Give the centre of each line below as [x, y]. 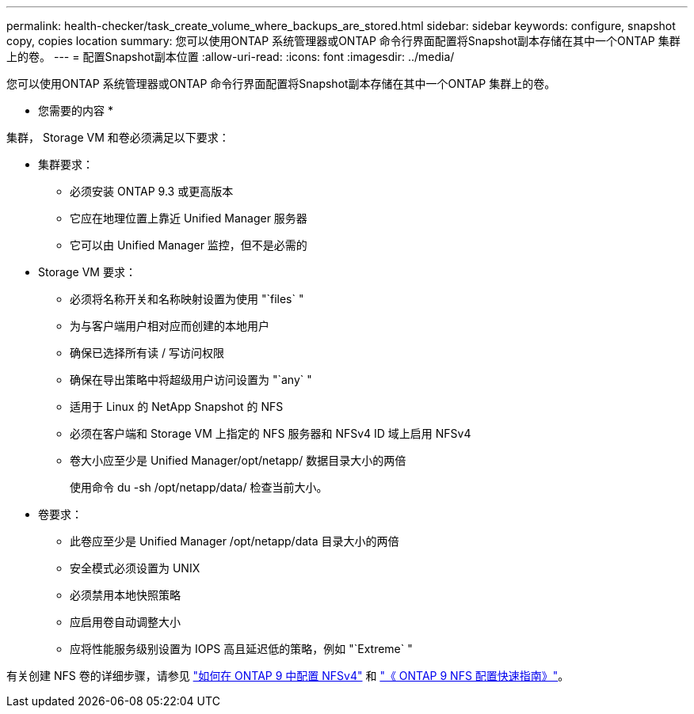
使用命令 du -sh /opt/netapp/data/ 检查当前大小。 [199, 487]
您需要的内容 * [76, 110]
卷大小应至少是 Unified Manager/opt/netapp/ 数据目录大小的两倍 [238, 460]
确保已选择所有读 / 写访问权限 [147, 353]
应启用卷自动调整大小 [125, 622]
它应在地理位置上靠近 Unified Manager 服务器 [189, 218]
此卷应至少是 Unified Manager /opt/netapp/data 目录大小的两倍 [235, 541]
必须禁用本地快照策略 [125, 595]
